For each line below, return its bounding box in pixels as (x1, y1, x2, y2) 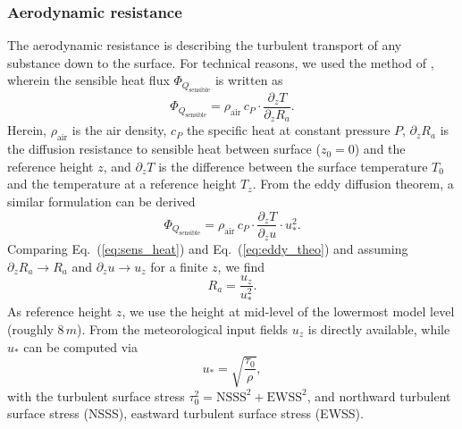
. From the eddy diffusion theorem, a (252, 174, 454, 193)
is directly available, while (307, 319, 450, 338)
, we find (217, 257, 265, 275)
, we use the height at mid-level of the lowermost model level (122, 302, 455, 321)
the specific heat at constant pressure (186, 121, 391, 139)
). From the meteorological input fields (77, 319, 289, 338)
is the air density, (71, 121, 167, 139)
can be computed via (23, 337, 138, 356)
